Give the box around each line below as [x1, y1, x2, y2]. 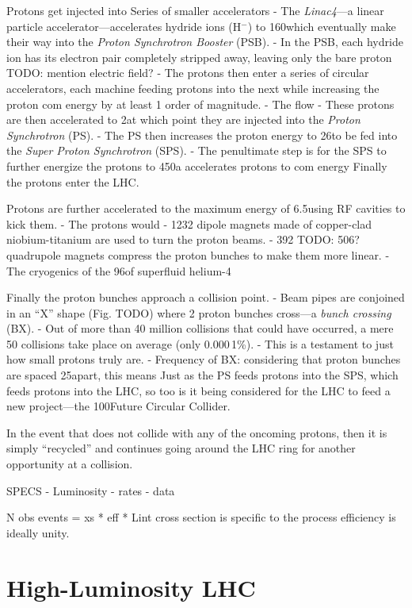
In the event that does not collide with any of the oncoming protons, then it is [6, 424, 387, 441]
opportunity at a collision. [6, 456, 133, 472]
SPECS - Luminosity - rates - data [6, 482, 175, 498]
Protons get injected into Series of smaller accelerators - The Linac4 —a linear [6, 2, 384, 18]
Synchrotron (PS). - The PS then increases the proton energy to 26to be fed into [6, 126, 398, 143]
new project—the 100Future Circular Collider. [6, 398, 231, 414]
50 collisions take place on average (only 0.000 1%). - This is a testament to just [6, 335, 394, 352]
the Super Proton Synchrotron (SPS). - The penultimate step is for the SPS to [6, 142, 387, 159]
